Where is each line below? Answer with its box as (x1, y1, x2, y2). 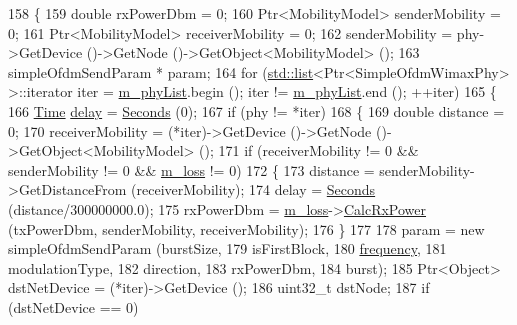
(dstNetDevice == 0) (8, 296, 139, 317)
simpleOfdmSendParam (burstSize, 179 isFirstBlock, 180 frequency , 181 (8, 238, 447, 259)
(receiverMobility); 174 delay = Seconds (131, 179, 376, 200)
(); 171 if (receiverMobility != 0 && (199, 140, 419, 161)
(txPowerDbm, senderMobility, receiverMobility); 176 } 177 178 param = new (8, 218, 485, 239)
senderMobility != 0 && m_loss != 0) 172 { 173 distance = (8, 159, 375, 180)
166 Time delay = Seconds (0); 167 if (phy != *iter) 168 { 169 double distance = (8, 100, 505, 121)
